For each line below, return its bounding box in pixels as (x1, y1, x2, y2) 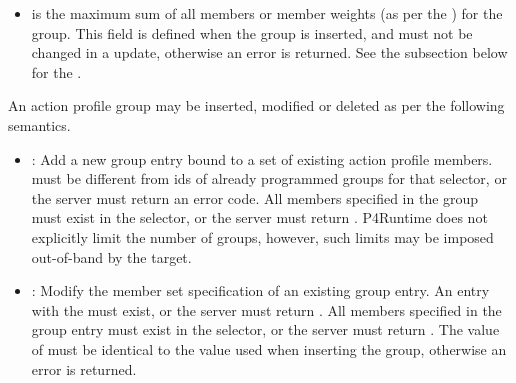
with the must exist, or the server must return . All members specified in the (31, 299, 502, 320)
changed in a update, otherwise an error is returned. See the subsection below (31, 42, 508, 63)
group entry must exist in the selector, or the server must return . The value (31, 319, 500, 340)
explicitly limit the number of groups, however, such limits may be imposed (31, 226, 494, 247)
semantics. (8, 114, 71, 135)
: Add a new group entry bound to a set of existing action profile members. (31, 148, 493, 169)
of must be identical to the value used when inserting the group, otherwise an (31, 338, 507, 359)
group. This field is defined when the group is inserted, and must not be (31, 22, 473, 43)
